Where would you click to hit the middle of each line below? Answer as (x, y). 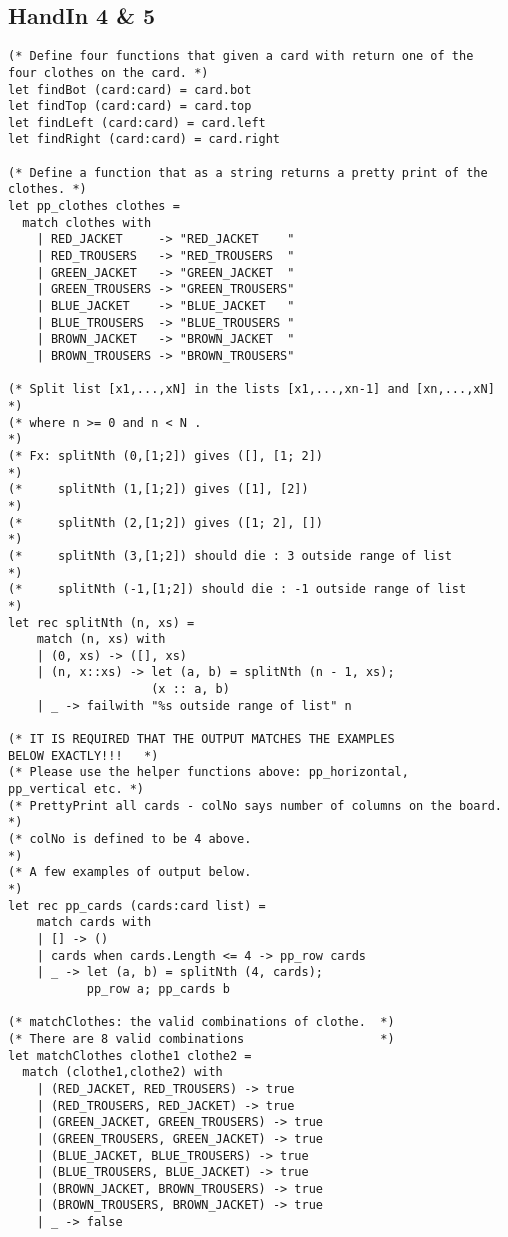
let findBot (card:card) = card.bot (130, 89)
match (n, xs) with (101, 639)
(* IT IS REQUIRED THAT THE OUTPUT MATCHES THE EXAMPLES (201, 739)
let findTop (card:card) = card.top (130, 106)
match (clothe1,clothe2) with (122, 1072)
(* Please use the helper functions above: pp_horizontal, (208, 772)
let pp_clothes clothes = (94, 206)
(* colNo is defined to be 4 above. (130, 839)
